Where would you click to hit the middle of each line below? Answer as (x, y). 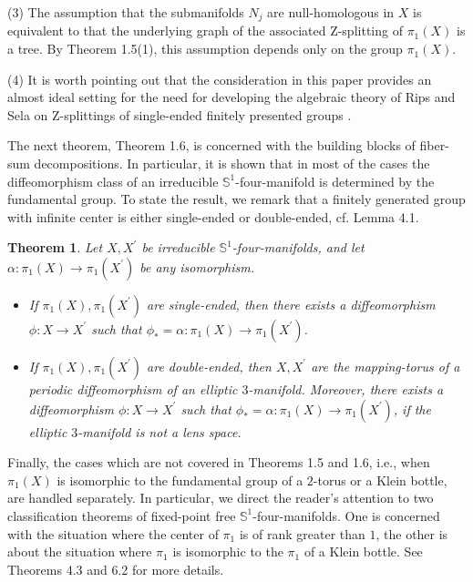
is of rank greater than (302, 533)
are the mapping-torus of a (386, 366)
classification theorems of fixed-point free (122, 515)
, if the (412, 408)
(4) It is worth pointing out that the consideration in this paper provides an (220, 79)
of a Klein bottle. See (363, 551)
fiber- (434, 145)
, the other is (412, 533)
